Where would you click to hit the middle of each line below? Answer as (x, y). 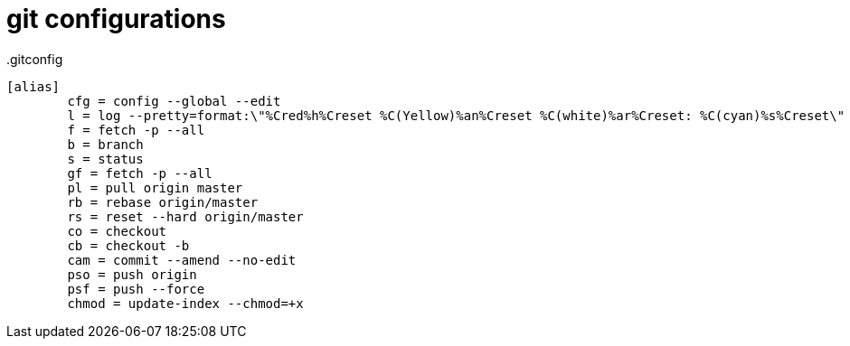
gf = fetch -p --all (140, 173)
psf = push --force (136, 289)
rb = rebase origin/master (163, 202)
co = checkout (117, 231)
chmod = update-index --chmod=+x (185, 303)
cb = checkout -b (128, 245)
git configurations (116, 19)
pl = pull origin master (155, 187)
